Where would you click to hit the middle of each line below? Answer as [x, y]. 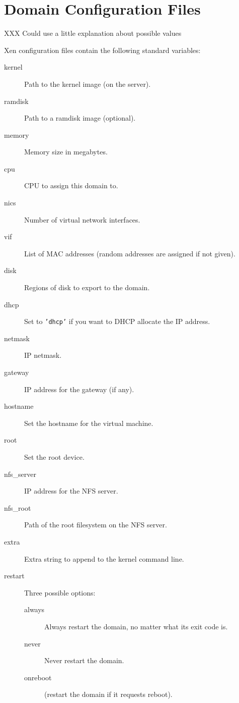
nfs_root [18, 507]
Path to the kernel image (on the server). [88, 84]
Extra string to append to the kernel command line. [104, 558]
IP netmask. [43, 355]
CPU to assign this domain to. [71, 185]
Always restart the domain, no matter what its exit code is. [136, 626]
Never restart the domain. [84, 660]
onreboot [38, 677]
